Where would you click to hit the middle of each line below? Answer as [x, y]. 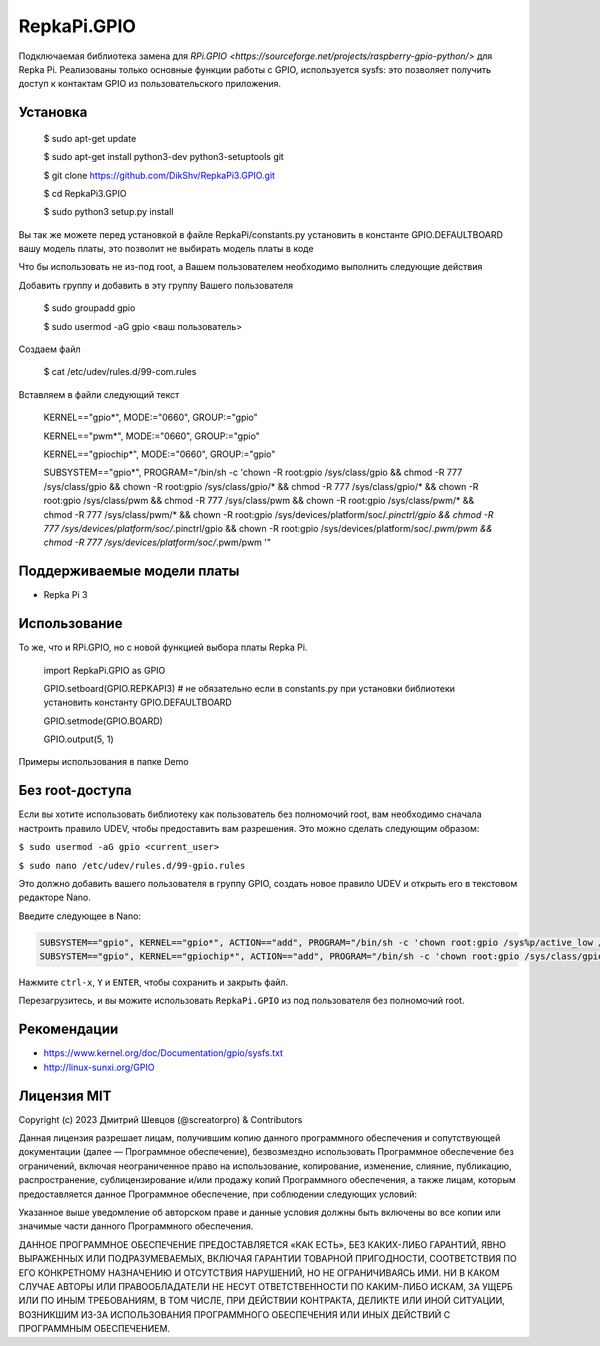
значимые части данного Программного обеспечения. [136, 1226]
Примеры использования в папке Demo [103, 762]
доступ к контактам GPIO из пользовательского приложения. [150, 84]
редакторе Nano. [55, 897]
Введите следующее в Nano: [80, 916]
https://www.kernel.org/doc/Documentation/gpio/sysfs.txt [163, 1053]
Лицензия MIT [65, 1095]
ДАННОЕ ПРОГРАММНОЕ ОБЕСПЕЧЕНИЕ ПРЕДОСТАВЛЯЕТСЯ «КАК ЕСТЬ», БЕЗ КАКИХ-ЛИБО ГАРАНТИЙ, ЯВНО [262, 1244]
